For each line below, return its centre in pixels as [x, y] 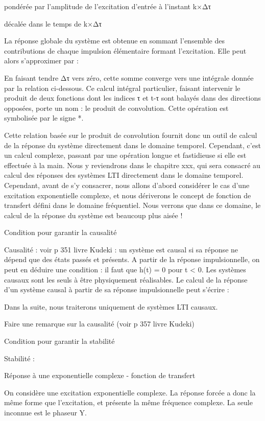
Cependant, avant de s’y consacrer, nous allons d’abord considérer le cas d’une [127, 185]
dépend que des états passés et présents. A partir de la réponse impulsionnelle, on [132, 259]
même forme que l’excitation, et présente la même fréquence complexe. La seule [128, 402]
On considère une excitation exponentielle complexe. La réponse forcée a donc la [130, 392]
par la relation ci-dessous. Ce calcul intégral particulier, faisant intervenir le [122, 88]
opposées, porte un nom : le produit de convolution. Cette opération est [116, 108]
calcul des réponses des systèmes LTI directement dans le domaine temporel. [124, 175]
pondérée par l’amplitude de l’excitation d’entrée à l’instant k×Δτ [108, 6]
